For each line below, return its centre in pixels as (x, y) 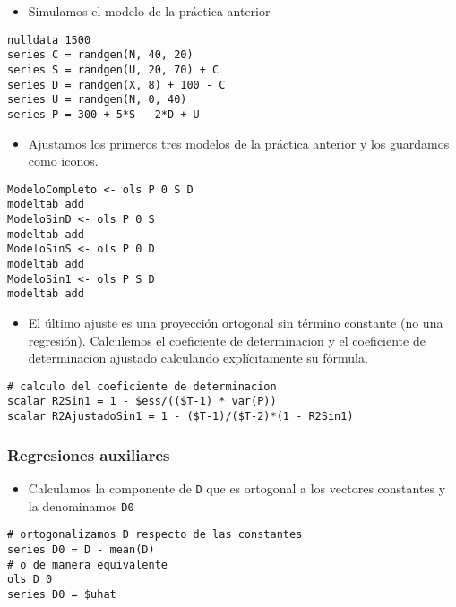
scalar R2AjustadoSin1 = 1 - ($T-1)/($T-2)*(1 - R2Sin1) (181, 417)
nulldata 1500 (49, 40)
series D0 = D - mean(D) (81, 549)
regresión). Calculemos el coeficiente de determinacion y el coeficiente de (227, 340)
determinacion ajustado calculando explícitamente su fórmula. (198, 358)
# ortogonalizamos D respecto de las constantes (155, 535)
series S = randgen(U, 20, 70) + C (113, 69)
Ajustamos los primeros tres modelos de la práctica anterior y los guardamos (239, 143)
